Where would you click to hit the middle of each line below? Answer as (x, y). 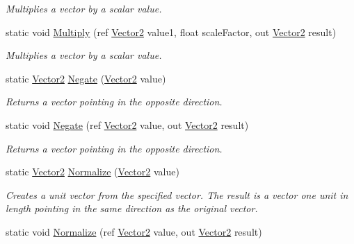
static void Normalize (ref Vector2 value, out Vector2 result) (134, 231)
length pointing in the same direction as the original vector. (132, 208)
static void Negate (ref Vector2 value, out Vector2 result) (127, 124)
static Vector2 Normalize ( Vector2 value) (92, 172)
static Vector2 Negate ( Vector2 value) (86, 78)
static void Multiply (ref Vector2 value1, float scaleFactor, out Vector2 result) (171, 32)
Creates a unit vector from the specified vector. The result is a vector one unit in (177, 194)
